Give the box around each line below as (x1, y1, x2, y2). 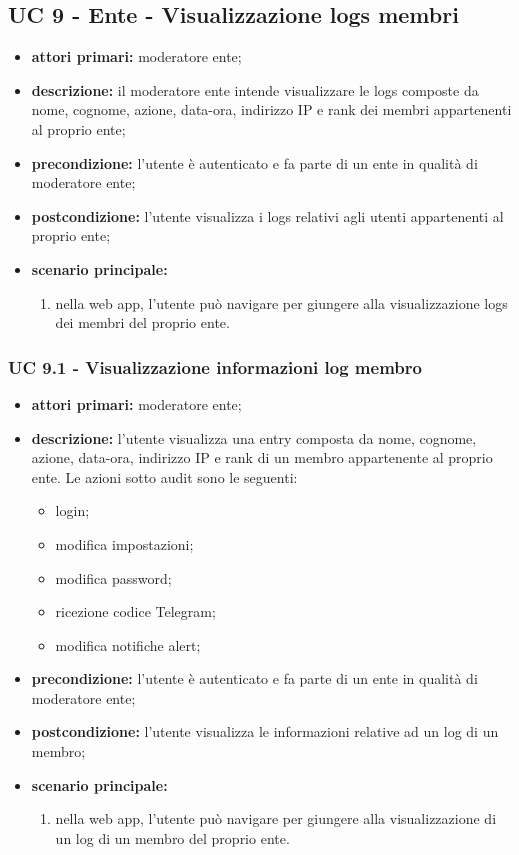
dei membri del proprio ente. (55, 312, 230, 333)
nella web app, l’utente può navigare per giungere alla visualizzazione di (55, 808, 497, 829)
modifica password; (55, 567, 172, 588)
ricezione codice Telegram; (55, 601, 216, 622)
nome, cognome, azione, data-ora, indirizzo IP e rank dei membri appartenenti (31, 99, 512, 120)
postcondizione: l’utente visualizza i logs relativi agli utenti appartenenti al (31, 205, 504, 226)
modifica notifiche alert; (55, 634, 201, 655)
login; (55, 500, 90, 521)
